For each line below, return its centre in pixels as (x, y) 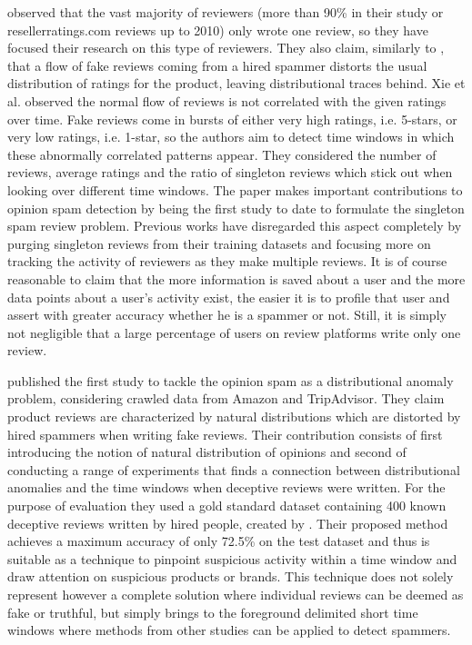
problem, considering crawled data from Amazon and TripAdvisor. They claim (226, 398)
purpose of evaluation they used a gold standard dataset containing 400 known (227, 506)
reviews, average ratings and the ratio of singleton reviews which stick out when (230, 172)
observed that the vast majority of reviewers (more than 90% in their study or (226, 12)
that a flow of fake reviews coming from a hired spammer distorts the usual (217, 65)
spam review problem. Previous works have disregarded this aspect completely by (235, 226)
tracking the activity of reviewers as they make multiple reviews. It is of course (227, 261)
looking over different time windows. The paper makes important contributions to (235, 189)
